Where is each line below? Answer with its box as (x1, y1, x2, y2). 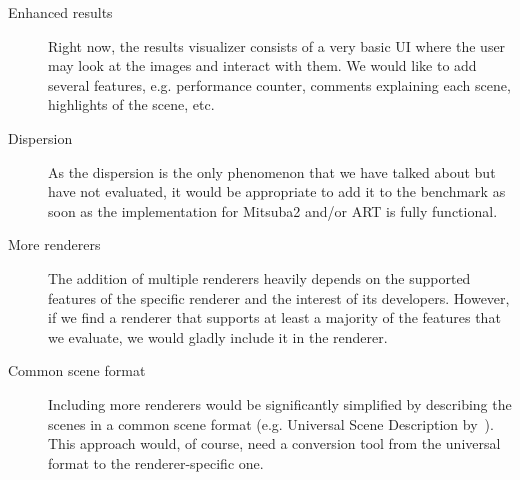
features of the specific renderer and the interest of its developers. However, (48, 287, 510, 308)
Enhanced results (8, 2, 113, 22)
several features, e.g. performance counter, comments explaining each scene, (48, 74, 511, 95)
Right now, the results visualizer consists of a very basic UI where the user (48, 35, 506, 56)
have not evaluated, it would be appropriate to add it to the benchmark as (48, 181, 506, 202)
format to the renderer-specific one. (48, 452, 264, 473)
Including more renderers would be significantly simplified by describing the (48, 393, 512, 414)
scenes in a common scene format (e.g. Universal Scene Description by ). (48, 413, 494, 434)
